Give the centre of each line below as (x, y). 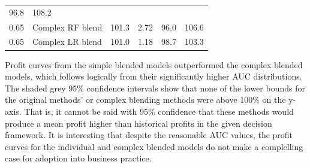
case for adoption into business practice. (78, 158)
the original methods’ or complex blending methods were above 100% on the (145, 100)
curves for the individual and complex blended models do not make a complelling (154, 146)
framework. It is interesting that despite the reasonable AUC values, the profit (149, 135)
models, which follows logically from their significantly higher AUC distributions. (154, 76)
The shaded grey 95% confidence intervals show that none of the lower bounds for (155, 88)
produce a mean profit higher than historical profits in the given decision (139, 123)
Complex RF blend (67, 27)
